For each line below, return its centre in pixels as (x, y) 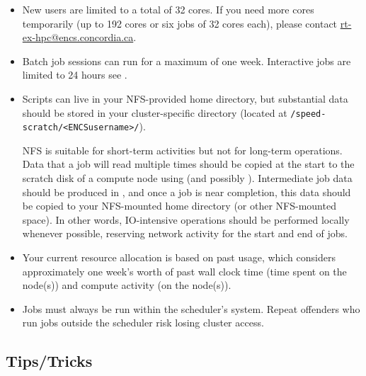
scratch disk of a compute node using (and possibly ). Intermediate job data (187, 178)
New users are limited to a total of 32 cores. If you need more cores (168, 9)
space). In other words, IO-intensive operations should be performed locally (186, 219)
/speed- (308, 114)
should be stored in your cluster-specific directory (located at (155, 112)
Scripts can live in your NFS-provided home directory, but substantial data (185, 98)
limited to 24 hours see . (75, 75)
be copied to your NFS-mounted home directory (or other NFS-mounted (179, 206)
